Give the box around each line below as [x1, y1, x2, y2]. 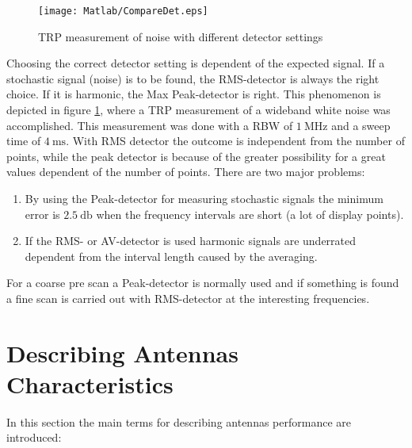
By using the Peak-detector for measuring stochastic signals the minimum [25, 190, 383, 206]
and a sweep [331, 117, 391, 133]
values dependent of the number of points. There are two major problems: [6, 163, 365, 180]
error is [25, 205, 60, 222]
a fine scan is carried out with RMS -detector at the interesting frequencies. [6, 289, 370, 306]
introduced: [6, 429, 62, 446]
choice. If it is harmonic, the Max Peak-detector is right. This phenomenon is [6, 86, 381, 102]
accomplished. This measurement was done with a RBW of [6, 117, 293, 133]
